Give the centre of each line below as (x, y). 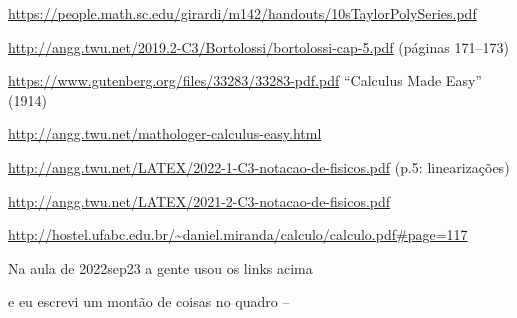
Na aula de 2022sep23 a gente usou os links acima (160, 267)
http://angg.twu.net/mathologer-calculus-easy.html (165, 133)
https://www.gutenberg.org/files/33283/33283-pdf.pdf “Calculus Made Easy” (245, 80)
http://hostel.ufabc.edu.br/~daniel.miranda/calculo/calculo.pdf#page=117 (238, 234)
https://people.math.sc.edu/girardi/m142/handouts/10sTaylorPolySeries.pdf (242, 13)
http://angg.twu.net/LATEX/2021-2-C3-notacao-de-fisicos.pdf (199, 200)
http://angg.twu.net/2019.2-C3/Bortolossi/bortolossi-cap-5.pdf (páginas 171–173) (258, 46)
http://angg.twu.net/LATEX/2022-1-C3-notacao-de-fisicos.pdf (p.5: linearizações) (259, 166)
